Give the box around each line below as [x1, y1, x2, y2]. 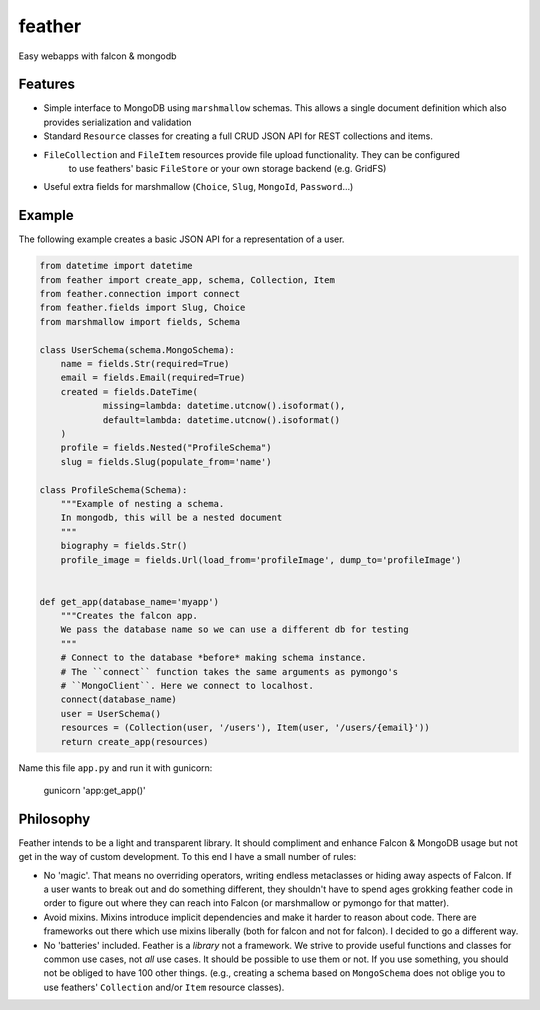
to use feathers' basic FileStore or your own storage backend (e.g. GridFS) [68, 163, 387, 175]
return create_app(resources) [60, 736, 209, 747]
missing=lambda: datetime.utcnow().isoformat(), [102, 400, 346, 412]
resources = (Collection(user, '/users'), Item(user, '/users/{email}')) [60, 722, 430, 734]
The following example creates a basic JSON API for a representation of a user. [18, 233, 345, 245]
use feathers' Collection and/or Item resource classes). [43, 981, 285, 993]
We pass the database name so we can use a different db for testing [60, 624, 409, 635]
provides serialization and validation [43, 116, 192, 128]
